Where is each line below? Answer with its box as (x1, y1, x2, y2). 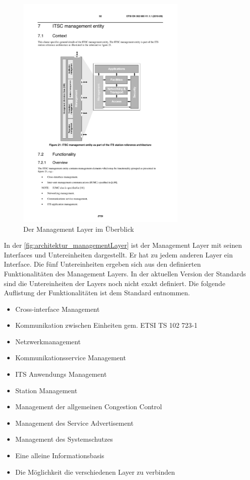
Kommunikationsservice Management (15, 352, 126, 363)
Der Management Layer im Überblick (23, 224, 134, 234)
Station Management (15, 385, 78, 395)
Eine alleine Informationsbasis (15, 450, 105, 461)
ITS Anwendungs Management (15, 369, 107, 379)
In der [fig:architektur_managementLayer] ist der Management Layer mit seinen (4, 240, 242, 250)
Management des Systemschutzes (15, 434, 113, 444)
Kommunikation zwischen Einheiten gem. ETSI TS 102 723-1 (15, 320, 198, 330)
